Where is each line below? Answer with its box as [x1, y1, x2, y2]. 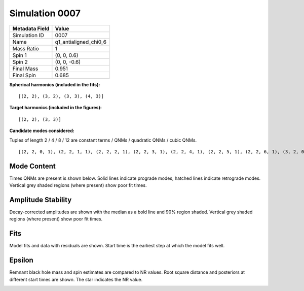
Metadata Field [12, 25, 50, 32]
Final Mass [12, 65, 39, 72]
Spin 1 [12, 51, 27, 58]
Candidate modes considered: [9, 127, 74, 134]
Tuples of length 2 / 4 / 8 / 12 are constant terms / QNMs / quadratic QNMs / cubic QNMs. [9, 137, 197, 143]
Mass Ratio [12, 45, 39, 52]
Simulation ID [12, 31, 44, 39]
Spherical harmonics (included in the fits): [9, 81, 100, 87]
